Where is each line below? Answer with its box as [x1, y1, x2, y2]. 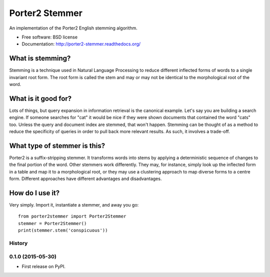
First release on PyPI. [21, 263, 66, 269]
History [9, 240, 28, 247]
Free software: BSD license [21, 34, 77, 40]
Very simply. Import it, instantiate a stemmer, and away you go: [9, 202, 139, 208]
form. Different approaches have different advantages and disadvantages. [9, 175, 162, 182]
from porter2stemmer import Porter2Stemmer [18, 213, 126, 219]
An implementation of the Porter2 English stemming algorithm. [9, 25, 137, 31]
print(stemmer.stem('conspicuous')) [18, 227, 108, 233]
